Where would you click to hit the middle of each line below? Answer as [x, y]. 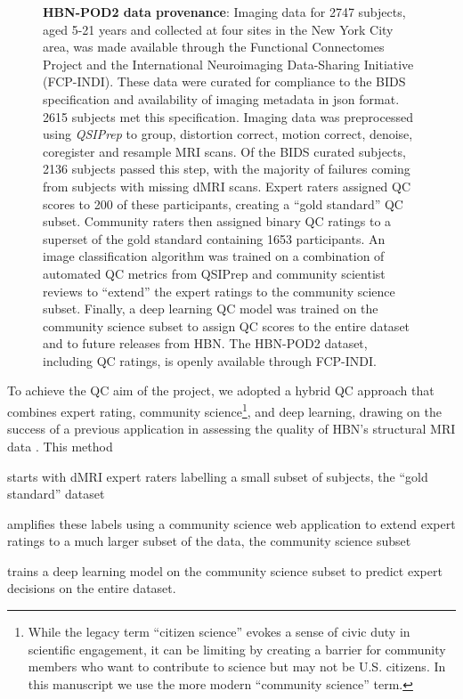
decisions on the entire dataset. [92, 588]
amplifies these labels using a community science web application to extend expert [231, 523]
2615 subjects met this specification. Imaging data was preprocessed [228, 116]
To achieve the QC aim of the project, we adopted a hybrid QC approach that [221, 390]
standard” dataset [56, 494]
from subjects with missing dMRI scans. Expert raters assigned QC [227, 186]
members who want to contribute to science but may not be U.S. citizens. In [237, 666]
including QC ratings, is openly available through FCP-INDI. [210, 360]
